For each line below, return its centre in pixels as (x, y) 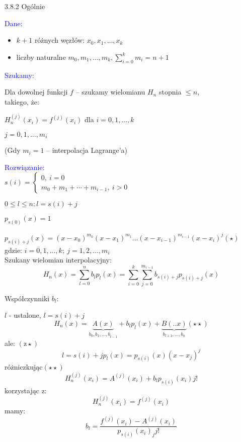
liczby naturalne (41, 57)
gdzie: (13, 250)
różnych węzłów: (60, 40)
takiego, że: (22, 101)
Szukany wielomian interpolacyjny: (58, 260)
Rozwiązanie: (25, 167)
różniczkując (24, 367)
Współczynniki (27, 298)
